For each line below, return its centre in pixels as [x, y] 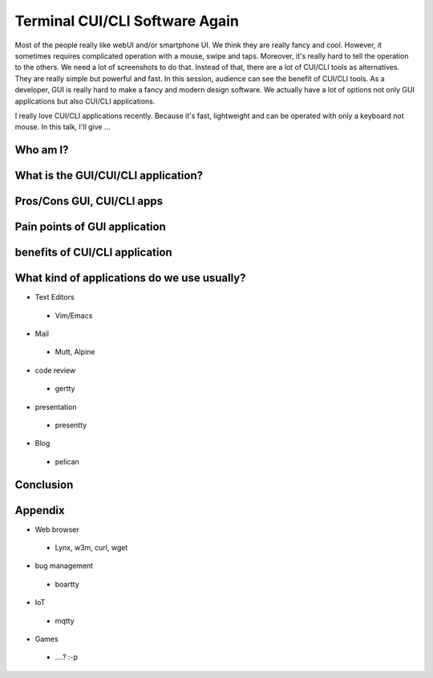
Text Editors [55, 297]
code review [55, 370]
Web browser [57, 529]
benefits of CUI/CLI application [93, 253]
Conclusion [44, 485]
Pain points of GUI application [90, 227]
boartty [67, 584]
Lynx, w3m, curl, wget [91, 548]
